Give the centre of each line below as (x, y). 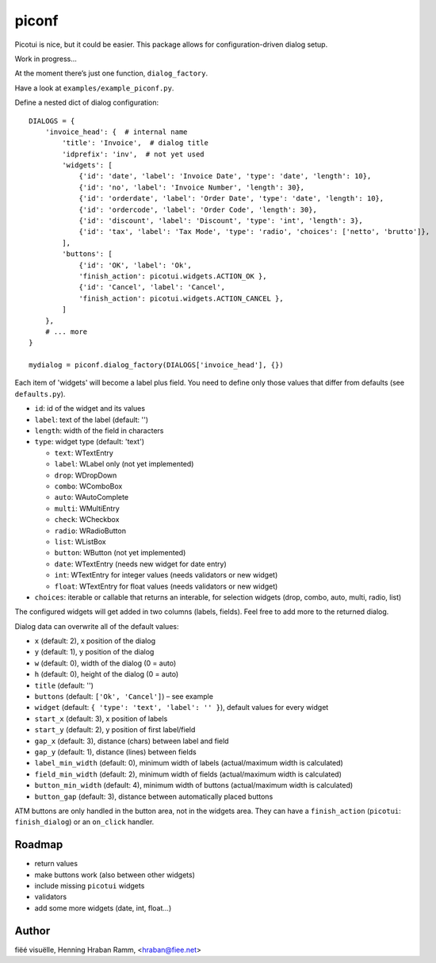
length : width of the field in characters (99, 431)
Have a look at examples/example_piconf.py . (94, 88)
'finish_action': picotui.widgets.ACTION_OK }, (173, 276)
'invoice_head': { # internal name (116, 132)
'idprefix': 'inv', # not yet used (134, 154)
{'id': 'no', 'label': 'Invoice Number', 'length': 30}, (192, 187)
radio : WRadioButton (90, 531)
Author (33, 931)
